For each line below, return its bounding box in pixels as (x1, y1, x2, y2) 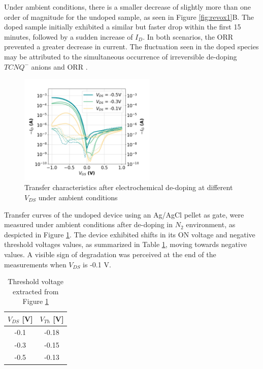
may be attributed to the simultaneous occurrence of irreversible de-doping (4, 51, 237, 61)
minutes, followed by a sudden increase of (4, 31, 133, 42)
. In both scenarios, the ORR (143, 31, 234, 42)
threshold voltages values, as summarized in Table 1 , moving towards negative (4, 239, 247, 250)
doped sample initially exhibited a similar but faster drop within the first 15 (4, 21, 241, 32)
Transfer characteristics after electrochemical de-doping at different (24, 182, 233, 193)
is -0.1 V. (83, 259, 111, 269)
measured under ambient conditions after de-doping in (4, 219, 173, 230)
